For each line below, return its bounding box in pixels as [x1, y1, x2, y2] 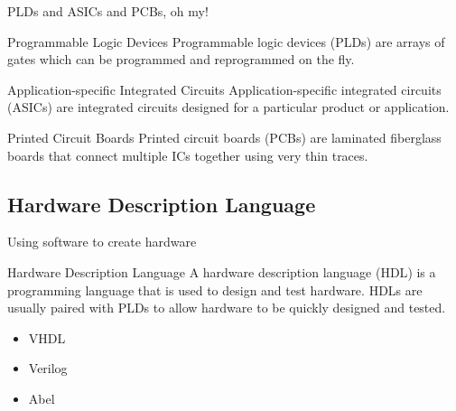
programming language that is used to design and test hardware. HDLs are [7, 280, 423, 299]
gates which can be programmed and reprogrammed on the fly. [7, 50, 355, 69]
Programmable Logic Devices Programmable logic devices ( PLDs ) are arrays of [7, 32, 445, 51]
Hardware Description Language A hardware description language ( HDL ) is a [7, 262, 436, 281]
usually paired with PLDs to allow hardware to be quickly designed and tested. [7, 298, 446, 317]
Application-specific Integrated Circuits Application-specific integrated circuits [7, 79, 442, 98]
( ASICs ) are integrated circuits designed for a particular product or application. [7, 98, 450, 117]
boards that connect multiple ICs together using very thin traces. [7, 145, 368, 164]
